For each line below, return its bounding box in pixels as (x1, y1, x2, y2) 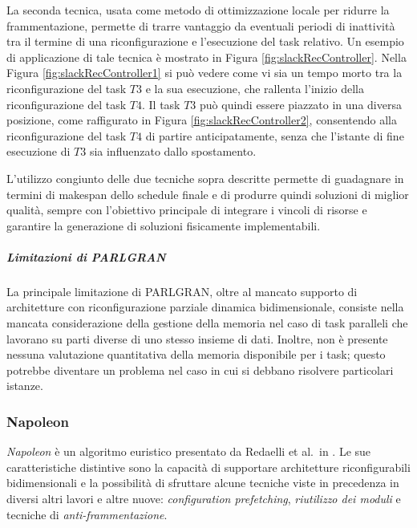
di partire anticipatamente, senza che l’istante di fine (145, 127, 404, 144)
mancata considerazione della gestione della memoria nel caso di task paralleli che (6, 315, 408, 331)
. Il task (141, 95, 180, 112)
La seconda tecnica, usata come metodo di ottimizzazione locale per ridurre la (6, 2, 390, 18)
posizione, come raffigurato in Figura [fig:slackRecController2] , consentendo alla (6, 112, 397, 128)
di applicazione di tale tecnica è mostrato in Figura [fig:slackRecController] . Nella (6, 48, 407, 65)
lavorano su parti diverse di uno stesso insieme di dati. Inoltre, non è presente (6, 330, 388, 347)
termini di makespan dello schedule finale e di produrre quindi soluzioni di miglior (6, 185, 409, 202)
